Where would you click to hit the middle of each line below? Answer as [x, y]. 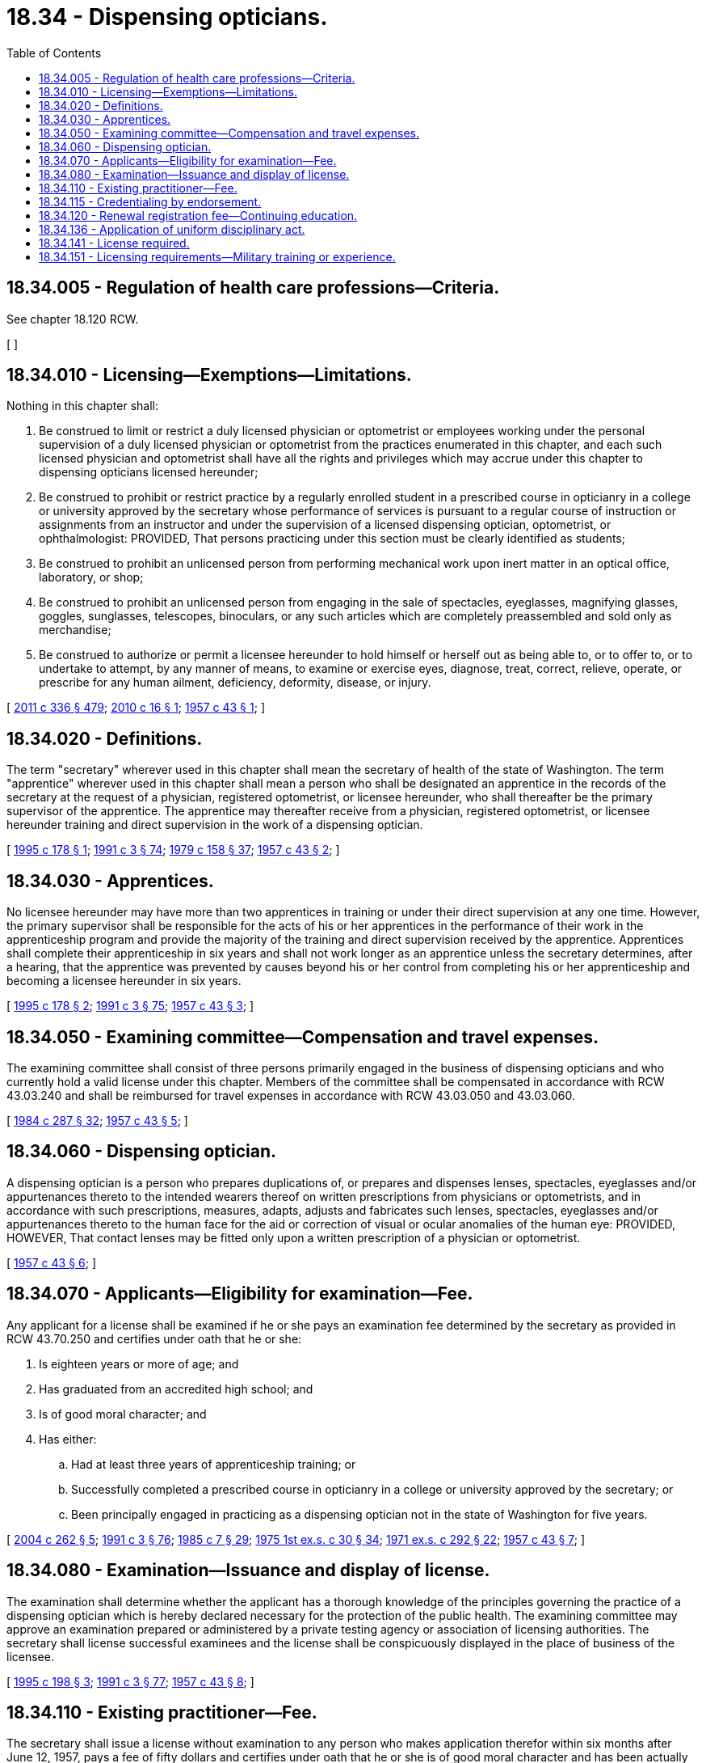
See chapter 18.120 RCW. [73, 319]
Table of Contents [54, 53]
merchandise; [75, 630]
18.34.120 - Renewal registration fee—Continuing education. [198, 215]
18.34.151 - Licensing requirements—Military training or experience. [217, 256]
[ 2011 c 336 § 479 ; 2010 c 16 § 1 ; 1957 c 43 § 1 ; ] [136, 708]
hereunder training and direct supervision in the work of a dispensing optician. [215, 825]
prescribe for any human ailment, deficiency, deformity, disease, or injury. [235, 683]
